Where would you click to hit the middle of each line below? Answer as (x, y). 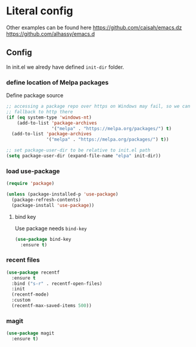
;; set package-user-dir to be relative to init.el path (78, 150)
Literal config (40, 11)
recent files (23, 260)
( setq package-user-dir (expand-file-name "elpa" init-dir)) (84, 156)
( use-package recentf (33, 272)
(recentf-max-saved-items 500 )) (52, 306)
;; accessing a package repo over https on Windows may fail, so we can (98, 106)
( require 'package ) (30, 184)
